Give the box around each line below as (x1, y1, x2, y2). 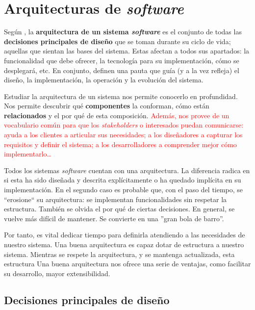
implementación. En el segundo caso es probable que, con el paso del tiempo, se (4, 184, 243, 195)
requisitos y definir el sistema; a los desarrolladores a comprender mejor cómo (4, 139, 237, 149)
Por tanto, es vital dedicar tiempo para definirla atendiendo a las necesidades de (4, 230, 245, 240)
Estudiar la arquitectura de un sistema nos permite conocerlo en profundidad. (4, 91, 238, 101)
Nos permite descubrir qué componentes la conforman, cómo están (4, 101, 209, 111)
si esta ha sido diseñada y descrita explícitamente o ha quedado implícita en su (4, 175, 241, 185)
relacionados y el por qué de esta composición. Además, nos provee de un (4, 110, 229, 120)
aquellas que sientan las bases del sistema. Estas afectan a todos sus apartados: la (4, 46, 250, 56)
